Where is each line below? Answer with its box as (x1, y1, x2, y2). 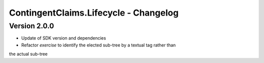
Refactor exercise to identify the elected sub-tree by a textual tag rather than (21, 42, 176, 48)
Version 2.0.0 (9, 21, 54, 30)
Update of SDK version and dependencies (21, 35, 106, 41)
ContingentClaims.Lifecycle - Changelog (9, 7, 179, 18)
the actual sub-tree (9, 51, 48, 57)
